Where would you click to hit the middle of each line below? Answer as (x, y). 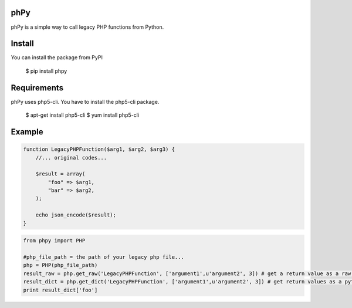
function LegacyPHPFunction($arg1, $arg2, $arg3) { (99, 149)
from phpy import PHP (54, 241)
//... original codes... (71, 158)
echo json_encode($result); (76, 215)
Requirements (37, 88)
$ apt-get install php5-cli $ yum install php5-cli (82, 115)
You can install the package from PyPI (57, 57)
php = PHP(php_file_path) (60, 265)
